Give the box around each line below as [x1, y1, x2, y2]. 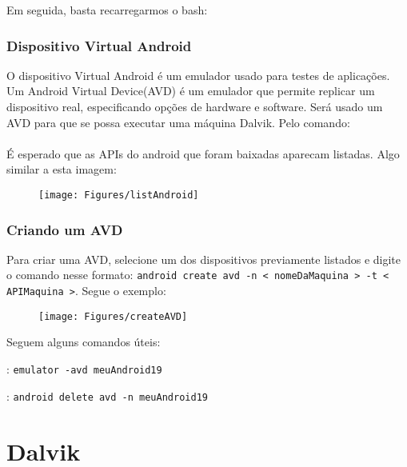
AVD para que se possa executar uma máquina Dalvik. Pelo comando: [6, 114, 350, 130]
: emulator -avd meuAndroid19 [6, 361, 162, 377]
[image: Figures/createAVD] [38, 310, 188, 322]
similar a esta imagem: [6, 161, 117, 178]
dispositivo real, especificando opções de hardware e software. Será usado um [6, 98, 383, 114]
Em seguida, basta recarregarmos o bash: [6, 2, 208, 18]
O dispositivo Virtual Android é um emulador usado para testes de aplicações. [6, 66, 390, 83]
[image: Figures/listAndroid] [38, 189, 199, 201]
